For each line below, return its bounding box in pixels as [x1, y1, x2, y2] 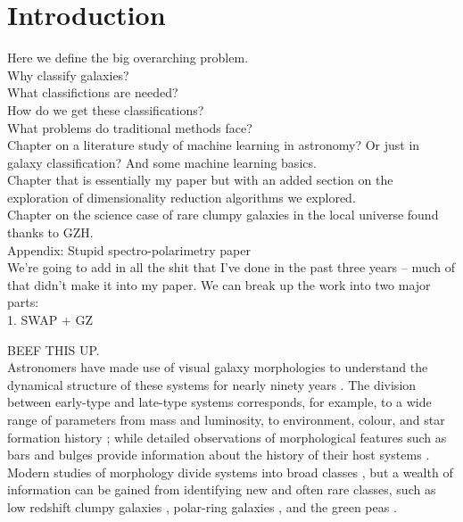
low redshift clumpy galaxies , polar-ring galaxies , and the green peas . [7, 497, 397, 516]
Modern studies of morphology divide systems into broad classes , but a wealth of [7, 462, 453, 481]
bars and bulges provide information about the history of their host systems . [7, 445, 430, 464]
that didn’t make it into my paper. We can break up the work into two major [7, 275, 431, 294]
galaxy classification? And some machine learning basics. [7, 153, 317, 171]
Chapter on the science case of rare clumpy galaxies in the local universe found [7, 205, 439, 224]
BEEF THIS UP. [7, 340, 100, 359]
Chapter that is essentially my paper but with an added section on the [7, 170, 393, 189]
